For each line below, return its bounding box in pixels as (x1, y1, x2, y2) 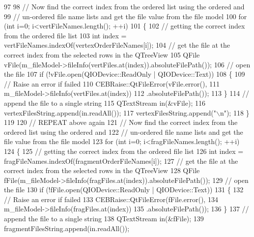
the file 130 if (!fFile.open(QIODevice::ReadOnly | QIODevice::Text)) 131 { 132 (4, 184, 244, 195)
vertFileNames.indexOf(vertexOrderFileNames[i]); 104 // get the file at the (4, 40, 230, 50)
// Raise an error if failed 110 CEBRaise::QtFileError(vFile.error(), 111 (4, 78, 220, 89)
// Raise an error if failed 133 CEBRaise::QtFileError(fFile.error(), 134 (4, 194, 218, 204)
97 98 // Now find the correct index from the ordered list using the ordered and (4, 1, 245, 11)
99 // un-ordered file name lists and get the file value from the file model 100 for (4, 11, 247, 21)
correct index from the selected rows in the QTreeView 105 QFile (4, 49, 200, 59)
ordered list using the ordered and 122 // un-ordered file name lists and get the (4, 126, 243, 137)
